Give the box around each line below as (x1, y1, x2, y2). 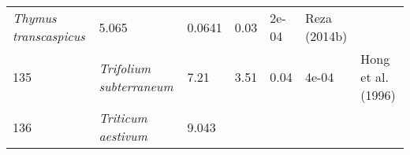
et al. (360, 68, 389, 86)
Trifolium (99, 58, 151, 77)
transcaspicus (13, 27, 85, 45)
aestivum (99, 127, 147, 145)
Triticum (99, 109, 147, 127)
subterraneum (99, 76, 173, 95)
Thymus (13, 9, 57, 27)
